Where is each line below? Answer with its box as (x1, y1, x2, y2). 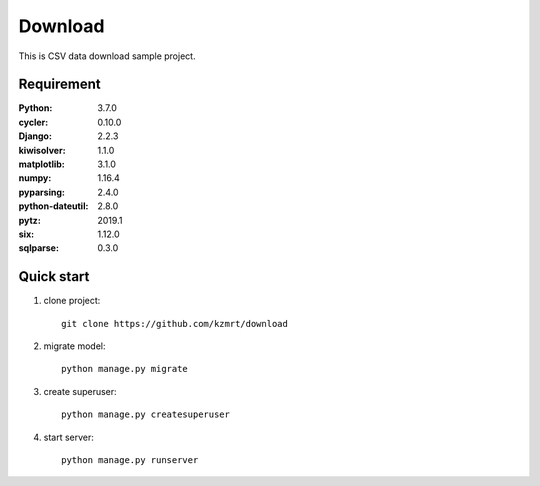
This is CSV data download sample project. (18, 50, 196, 62)
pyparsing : (18, 186, 65, 198)
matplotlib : (18, 158, 65, 170)
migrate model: (43, 340, 106, 352)
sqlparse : (18, 242, 60, 254)
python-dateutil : (18, 200, 89, 212)
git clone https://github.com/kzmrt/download (61, 318, 289, 329)
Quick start (18, 268, 90, 285)
